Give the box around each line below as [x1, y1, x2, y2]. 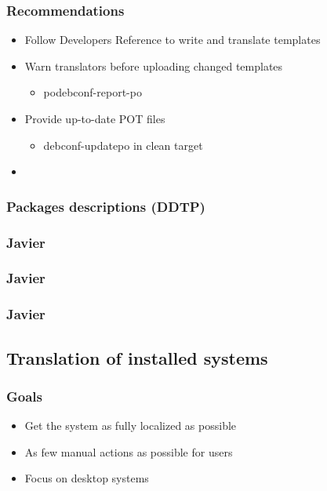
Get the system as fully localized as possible [24, 417, 237, 434]
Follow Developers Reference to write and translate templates [24, 31, 321, 48]
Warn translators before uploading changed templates [24, 57, 283, 74]
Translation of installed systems [6, 345, 268, 369]
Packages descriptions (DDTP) [6, 196, 205, 216]
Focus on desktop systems [24, 470, 149, 486]
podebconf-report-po [43, 84, 142, 100]
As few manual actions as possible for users [24, 443, 233, 460]
